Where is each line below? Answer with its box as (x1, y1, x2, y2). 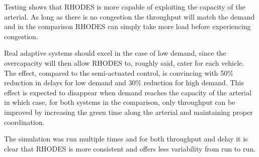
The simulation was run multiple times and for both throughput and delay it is (4, 133, 248, 144)
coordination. (4, 116, 45, 127)
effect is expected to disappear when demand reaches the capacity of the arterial (4, 87, 251, 97)
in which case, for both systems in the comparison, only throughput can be (4, 97, 235, 107)
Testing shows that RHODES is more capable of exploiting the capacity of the (4, 2, 245, 12)
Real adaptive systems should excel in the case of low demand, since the (4, 48, 226, 58)
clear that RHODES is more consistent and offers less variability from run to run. (4, 143, 255, 153)
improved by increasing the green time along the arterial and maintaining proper (4, 106, 253, 117)
